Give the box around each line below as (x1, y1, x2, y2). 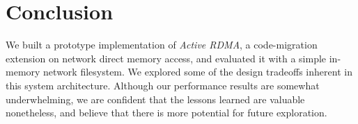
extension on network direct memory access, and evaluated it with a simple (6, 51, 327, 65)
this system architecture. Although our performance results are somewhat (6, 78, 320, 92)
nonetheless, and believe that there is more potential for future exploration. (6, 105, 327, 120)
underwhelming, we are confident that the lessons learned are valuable (6, 91, 305, 106)
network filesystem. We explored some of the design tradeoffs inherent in (43, 64, 352, 79)
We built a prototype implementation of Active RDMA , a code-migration (6, 37, 318, 52)
